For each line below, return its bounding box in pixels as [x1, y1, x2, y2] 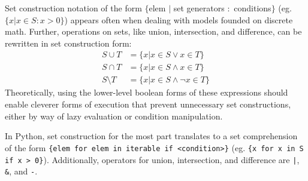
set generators [173, 2, 225, 14]
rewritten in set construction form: [5, 36, 132, 49]
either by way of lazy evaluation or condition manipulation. [5, 109, 223, 122]
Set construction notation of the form [5, 2, 142, 14]
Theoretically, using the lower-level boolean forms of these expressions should [5, 86, 288, 99]
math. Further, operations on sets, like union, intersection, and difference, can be [5, 25, 302, 38]
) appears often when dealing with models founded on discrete [64, 13, 293, 26]
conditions [234, 2, 271, 14]
